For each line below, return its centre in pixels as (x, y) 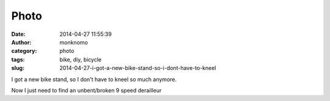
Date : (18, 34)
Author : (21, 42)
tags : (18, 59)
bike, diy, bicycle (81, 59)
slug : (18, 68)
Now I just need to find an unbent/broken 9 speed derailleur (86, 90)
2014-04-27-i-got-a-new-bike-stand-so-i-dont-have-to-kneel (138, 68)
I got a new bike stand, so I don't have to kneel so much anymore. (94, 79)
